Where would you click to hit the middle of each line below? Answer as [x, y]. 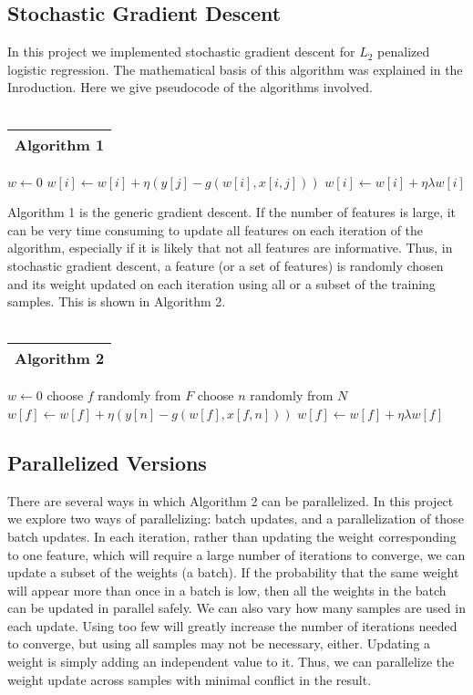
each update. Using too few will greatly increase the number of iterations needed [232, 625]
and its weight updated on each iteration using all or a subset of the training [221, 283]
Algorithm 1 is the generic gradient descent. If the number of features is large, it [232, 212]
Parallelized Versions [107, 462]
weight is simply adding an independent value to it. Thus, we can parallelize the [231, 662]
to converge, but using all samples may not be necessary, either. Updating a [219, 643]
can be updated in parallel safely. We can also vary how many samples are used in [236, 608]
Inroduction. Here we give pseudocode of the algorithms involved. [190, 87]
